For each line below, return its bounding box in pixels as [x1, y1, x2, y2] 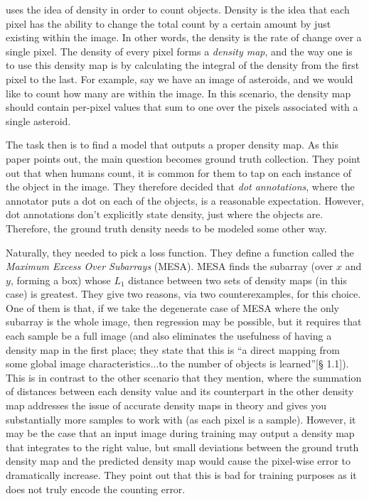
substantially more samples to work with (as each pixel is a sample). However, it [6, 411, 356, 426]
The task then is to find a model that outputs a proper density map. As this [6, 137, 338, 152]
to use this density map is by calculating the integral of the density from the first [6, 58, 360, 72]
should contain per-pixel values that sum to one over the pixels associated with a [6, 99, 358, 114]
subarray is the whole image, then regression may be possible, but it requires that [6, 314, 362, 329]
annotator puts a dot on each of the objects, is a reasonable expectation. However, [6, 193, 365, 208]
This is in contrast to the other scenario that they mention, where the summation [6, 370, 362, 384]
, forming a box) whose [10, 272, 111, 287]
